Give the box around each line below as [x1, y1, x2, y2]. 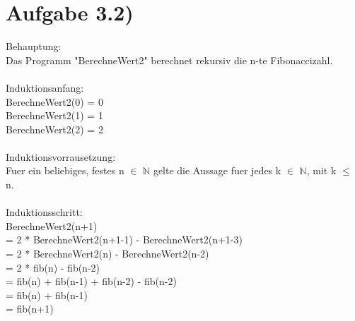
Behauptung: [6, 39, 62, 54]
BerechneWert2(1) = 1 [6, 108, 103, 123]
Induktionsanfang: [6, 80, 84, 95]
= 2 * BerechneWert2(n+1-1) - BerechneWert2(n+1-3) [6, 232, 243, 247]
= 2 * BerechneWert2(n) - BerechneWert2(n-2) [6, 246, 209, 261]
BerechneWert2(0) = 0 [6, 94, 103, 109]
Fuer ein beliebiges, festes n [6, 163, 124, 178]
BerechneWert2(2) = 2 [6, 121, 103, 136]
